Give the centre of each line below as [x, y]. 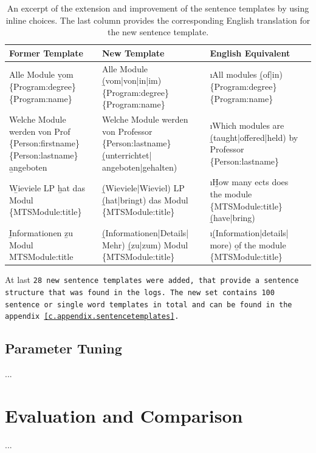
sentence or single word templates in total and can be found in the [149, 305]
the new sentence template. [158, 32]
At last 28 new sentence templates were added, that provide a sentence [152, 280]
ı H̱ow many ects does [249, 182]
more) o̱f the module [248, 244]
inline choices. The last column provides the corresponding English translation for [158, 20]
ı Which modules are [247, 125]
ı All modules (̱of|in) [246, 74]
